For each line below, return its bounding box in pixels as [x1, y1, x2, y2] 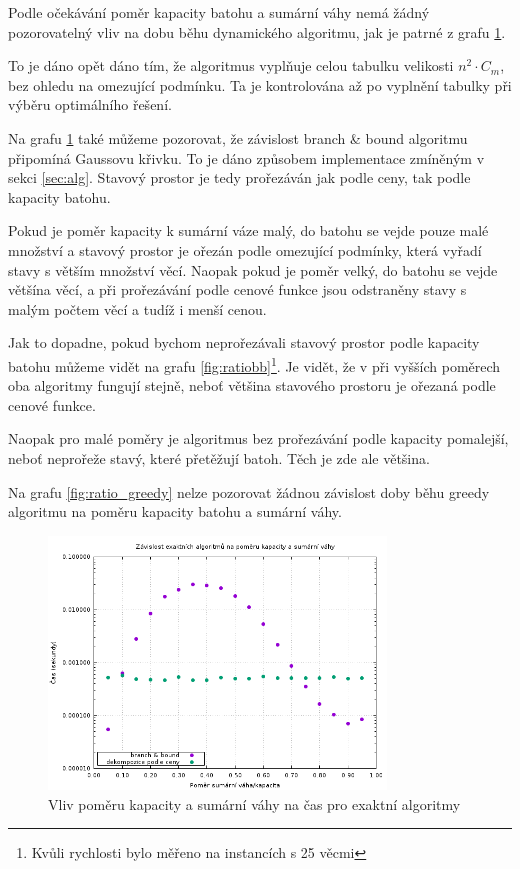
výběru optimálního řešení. [8, 94, 172, 115]
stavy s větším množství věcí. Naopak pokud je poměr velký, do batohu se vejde [8, 259, 498, 280]
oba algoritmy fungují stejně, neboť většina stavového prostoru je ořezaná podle [8, 375, 496, 396]
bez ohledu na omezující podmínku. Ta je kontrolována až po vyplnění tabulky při [8, 74, 512, 95]
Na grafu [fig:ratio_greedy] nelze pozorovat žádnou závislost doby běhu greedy [8, 481, 490, 502]
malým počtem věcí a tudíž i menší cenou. [8, 298, 267, 319]
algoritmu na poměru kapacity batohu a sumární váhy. [8, 501, 342, 522]
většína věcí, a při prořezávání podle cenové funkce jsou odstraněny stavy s [8, 279, 467, 300]
